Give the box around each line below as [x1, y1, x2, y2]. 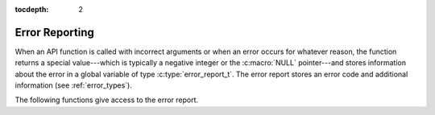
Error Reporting [14, 25, 94, 39]
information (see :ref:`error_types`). [14, 80, 132, 90]
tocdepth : [14, 5, 49, 14]
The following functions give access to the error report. [14, 95, 199, 105]
